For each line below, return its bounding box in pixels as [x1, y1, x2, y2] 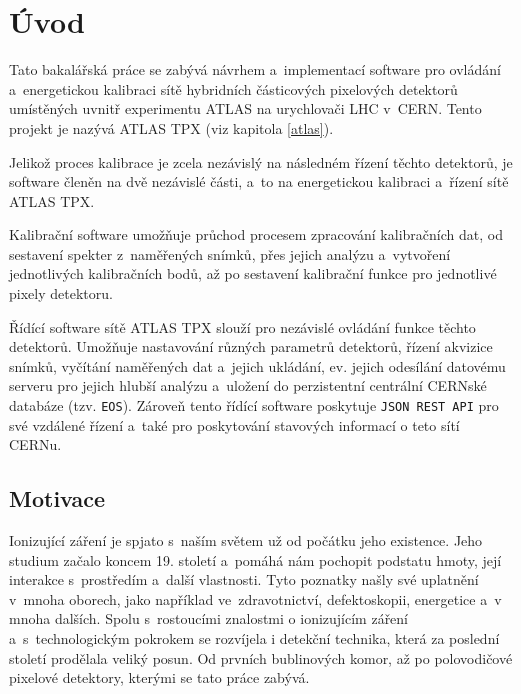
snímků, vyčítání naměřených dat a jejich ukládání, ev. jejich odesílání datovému [9, 355, 506, 376]
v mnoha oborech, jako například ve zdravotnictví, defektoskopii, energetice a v [9, 588, 502, 609]
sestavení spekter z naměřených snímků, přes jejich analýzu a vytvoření [9, 243, 451, 264]
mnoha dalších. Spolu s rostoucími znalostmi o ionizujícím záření [9, 608, 409, 629]
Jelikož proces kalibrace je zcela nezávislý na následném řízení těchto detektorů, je [9, 151, 513, 172]
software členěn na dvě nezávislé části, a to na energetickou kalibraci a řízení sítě [9, 171, 509, 192]
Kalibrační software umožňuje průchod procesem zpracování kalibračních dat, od [9, 224, 503, 245]
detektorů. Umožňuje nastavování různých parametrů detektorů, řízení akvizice [9, 336, 493, 357]
